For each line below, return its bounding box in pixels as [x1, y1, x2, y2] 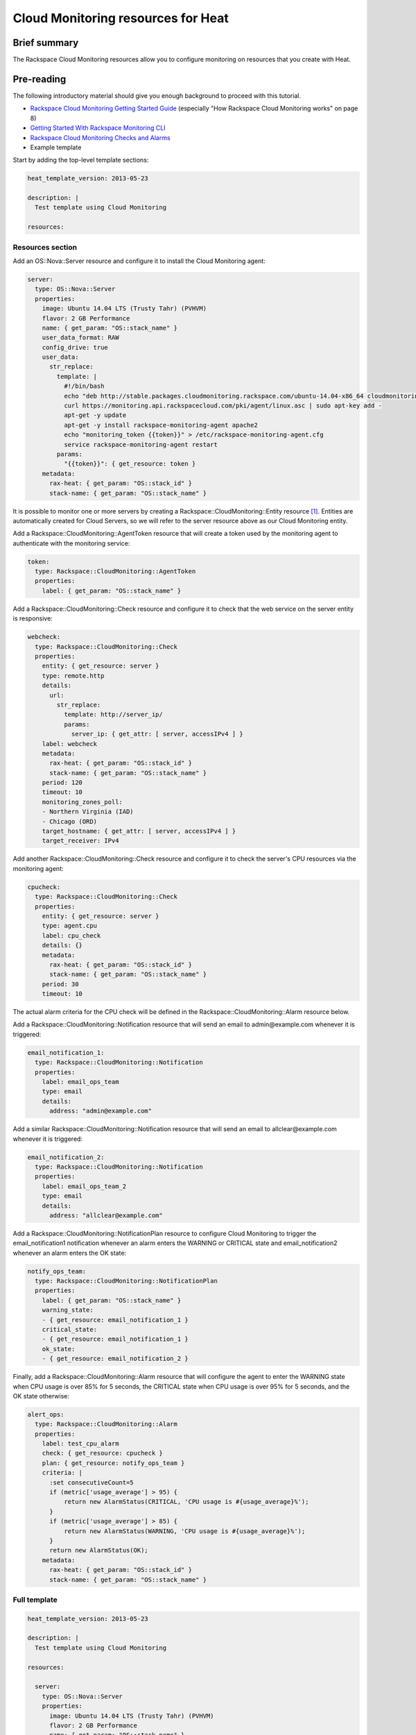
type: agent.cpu [42, 922, 97, 930]
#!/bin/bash [63, 382, 105, 390]
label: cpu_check [42, 931, 101, 940]
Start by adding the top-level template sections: [12, 156, 149, 164]
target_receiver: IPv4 [42, 837, 119, 845]
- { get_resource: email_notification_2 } [42, 1355, 189, 1363]
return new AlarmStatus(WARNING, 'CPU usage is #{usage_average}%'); [63, 1527, 306, 1535]
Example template [30, 143, 82, 151]
